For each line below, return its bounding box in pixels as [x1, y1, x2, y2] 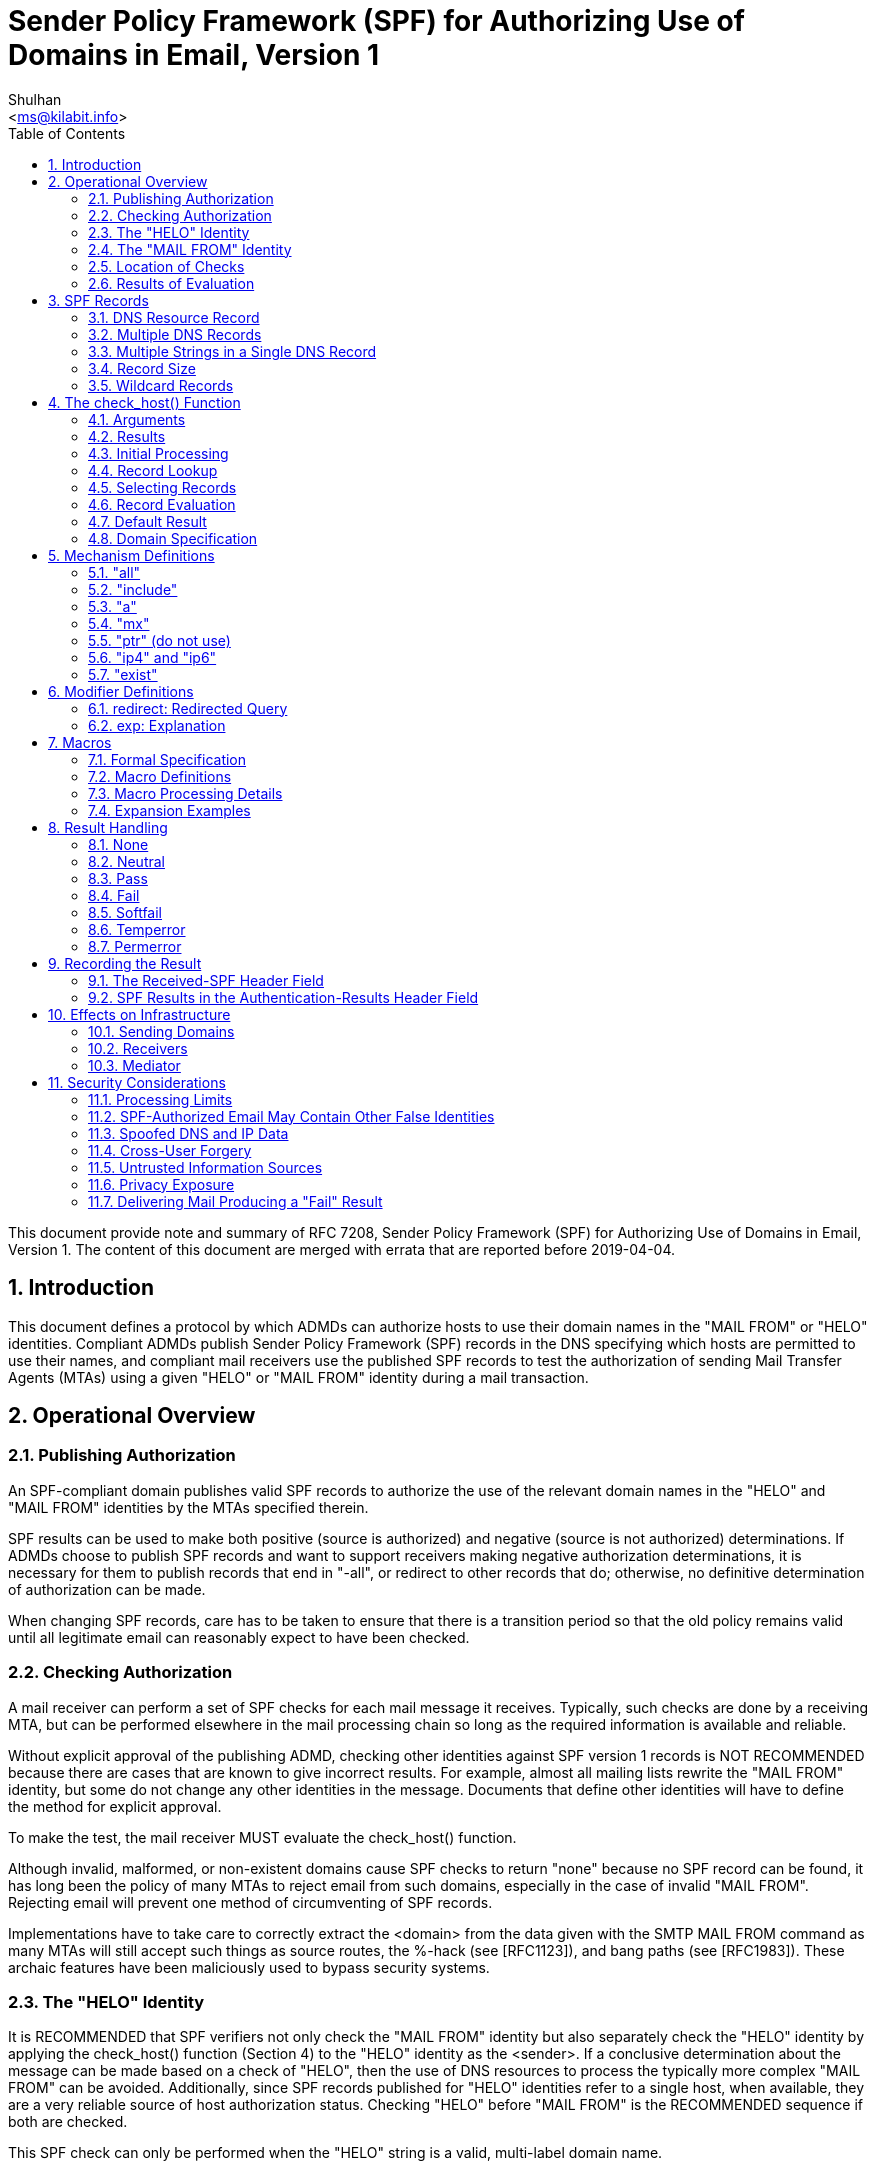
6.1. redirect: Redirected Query [88, 699, 288, 717]
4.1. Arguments [88, 410, 186, 428]
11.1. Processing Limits [88, 1090, 233, 1108]
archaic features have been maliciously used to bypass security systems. [8, 1958, 490, 1976]
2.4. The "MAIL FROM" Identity [88, 240, 292, 258]
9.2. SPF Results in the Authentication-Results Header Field [88, 988, 479, 1006]
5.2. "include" [88, 580, 178, 598]
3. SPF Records [48, 291, 149, 309]
